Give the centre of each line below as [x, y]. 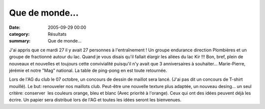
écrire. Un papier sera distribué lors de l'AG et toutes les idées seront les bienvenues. [95, 100]
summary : [20, 41]
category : [19, 34]
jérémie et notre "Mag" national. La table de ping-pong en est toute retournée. [88, 70]
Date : [15, 27]
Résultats [57, 34]
